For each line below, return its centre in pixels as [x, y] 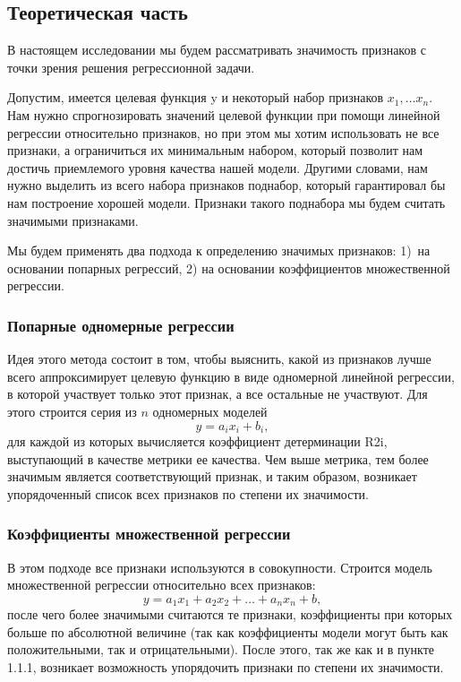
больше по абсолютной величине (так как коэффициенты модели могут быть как [228, 631]
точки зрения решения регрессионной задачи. [131, 67]
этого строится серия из [72, 411]
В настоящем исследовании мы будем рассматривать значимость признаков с [217, 50]
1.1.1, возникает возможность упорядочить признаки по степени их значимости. [226, 666]
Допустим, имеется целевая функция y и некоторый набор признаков [196, 97]
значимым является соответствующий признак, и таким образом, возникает [212, 476]
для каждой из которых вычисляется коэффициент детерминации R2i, [197, 440]
